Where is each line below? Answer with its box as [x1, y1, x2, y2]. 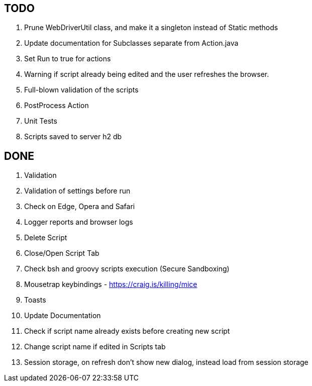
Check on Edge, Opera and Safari [24, 202, 135, 211]
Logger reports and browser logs [24, 218, 133, 227]
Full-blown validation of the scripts [24, 85, 139, 94]
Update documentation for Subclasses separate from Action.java [24, 39, 239, 48]
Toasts [24, 296, 46, 305]
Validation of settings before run [24, 186, 131, 196]
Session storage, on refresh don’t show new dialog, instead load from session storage [24, 358, 308, 367]
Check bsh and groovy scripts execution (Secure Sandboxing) [24, 264, 230, 273]
